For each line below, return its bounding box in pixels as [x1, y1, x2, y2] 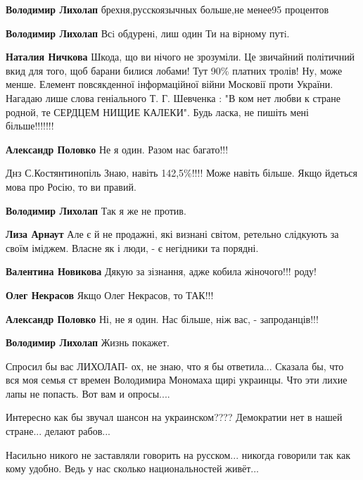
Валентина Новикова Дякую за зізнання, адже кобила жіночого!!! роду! [6, 264, 317, 279]
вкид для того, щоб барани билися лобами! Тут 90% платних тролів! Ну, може [6, 63, 343, 77]
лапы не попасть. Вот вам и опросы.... [6, 386, 170, 400]
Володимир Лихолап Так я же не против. [6, 203, 186, 217]
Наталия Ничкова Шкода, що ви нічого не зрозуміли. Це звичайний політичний [6, 49, 355, 64]
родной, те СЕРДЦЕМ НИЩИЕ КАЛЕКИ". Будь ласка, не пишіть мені [6, 104, 309, 119]
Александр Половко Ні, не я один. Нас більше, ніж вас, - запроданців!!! [6, 311, 319, 326]
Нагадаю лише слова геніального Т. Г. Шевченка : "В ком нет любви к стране [6, 90, 341, 105]
